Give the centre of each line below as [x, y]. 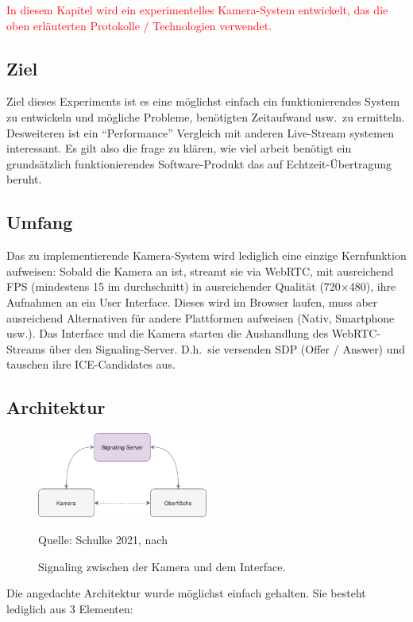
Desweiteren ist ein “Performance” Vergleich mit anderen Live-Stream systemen [200, 132]
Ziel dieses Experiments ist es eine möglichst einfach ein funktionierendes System [203, 101]
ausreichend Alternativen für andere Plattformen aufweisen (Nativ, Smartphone [201, 317]
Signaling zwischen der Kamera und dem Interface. [162, 566]
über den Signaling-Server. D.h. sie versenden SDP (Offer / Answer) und [227, 348]
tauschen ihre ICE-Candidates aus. [91, 364]
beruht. [24, 179]
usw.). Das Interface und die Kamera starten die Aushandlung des [168, 333]
